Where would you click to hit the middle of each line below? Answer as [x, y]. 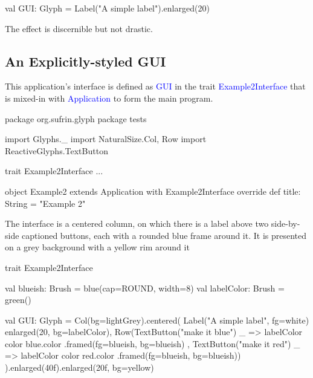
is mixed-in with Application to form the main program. [109, 98]
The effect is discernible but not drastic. [79, 28]
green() [18, 300]
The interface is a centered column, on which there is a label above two [137, 223]
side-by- [286, 223]
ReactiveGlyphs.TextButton [56, 150]
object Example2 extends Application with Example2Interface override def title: [153, 191]
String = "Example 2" [45, 203]
